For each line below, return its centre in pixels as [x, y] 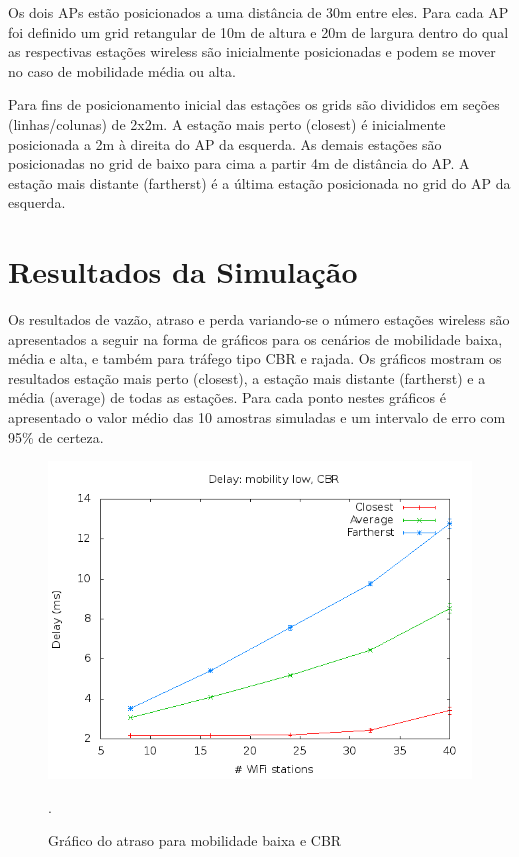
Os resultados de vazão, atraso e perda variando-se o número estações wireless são [259, 319]
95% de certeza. [56, 436]
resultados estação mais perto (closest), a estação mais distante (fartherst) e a [247, 377]
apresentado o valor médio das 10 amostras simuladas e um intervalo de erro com [257, 417]
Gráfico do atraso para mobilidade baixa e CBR [195, 840]
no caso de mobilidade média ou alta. [122, 70]
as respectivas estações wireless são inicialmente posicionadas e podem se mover [252, 51]
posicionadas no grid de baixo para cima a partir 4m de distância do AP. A [239, 163]
